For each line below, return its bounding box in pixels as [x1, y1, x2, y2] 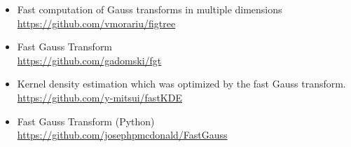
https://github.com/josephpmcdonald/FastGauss [17, 127, 228, 142]
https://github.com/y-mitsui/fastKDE [17, 90, 182, 104]
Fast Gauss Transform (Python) [17, 113, 155, 128]
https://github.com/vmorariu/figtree [17, 15, 176, 30]
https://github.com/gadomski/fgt [17, 52, 162, 67]
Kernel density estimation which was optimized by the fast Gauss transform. [17, 76, 346, 91]
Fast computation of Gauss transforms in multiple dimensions [17, 2, 282, 16]
